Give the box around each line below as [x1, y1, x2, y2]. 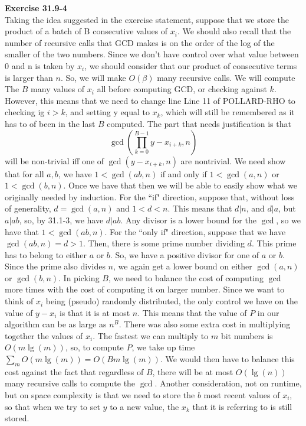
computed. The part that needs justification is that [107, 117, 291, 129]
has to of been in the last [5, 117, 96, 129]
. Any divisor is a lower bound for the [120, 213, 256, 226]
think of [5, 295, 34, 307]
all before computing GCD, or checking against [97, 83, 267, 95]
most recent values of [203, 389, 280, 401]
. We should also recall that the [177, 25, 291, 37]
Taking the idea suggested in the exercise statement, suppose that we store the [5, 13, 289, 25]
